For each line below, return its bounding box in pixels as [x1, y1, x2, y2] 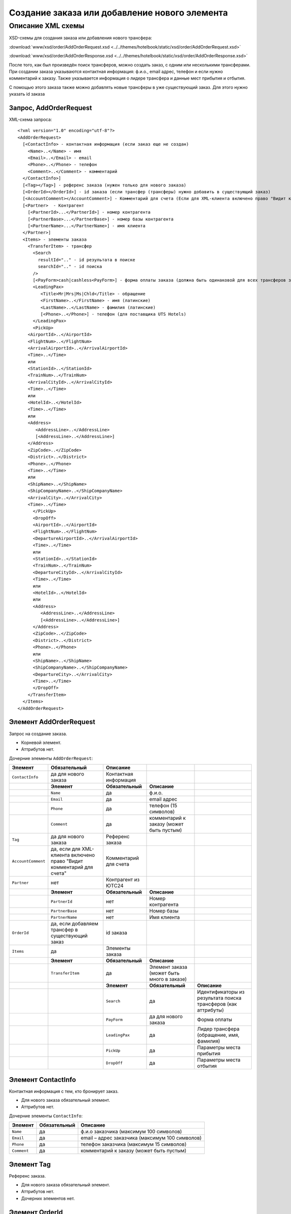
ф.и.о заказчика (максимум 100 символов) [81, 1128, 182, 1135]
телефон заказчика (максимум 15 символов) [81, 1141, 187, 1148]
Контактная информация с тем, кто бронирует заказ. [9, 1088, 119, 1094]
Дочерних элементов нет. [21, 1195, 75, 1201]
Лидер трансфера [197, 1026, 240, 1032]
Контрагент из [106, 877, 140, 883]
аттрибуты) [197, 1007, 224, 1013]
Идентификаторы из [197, 989, 245, 995]
